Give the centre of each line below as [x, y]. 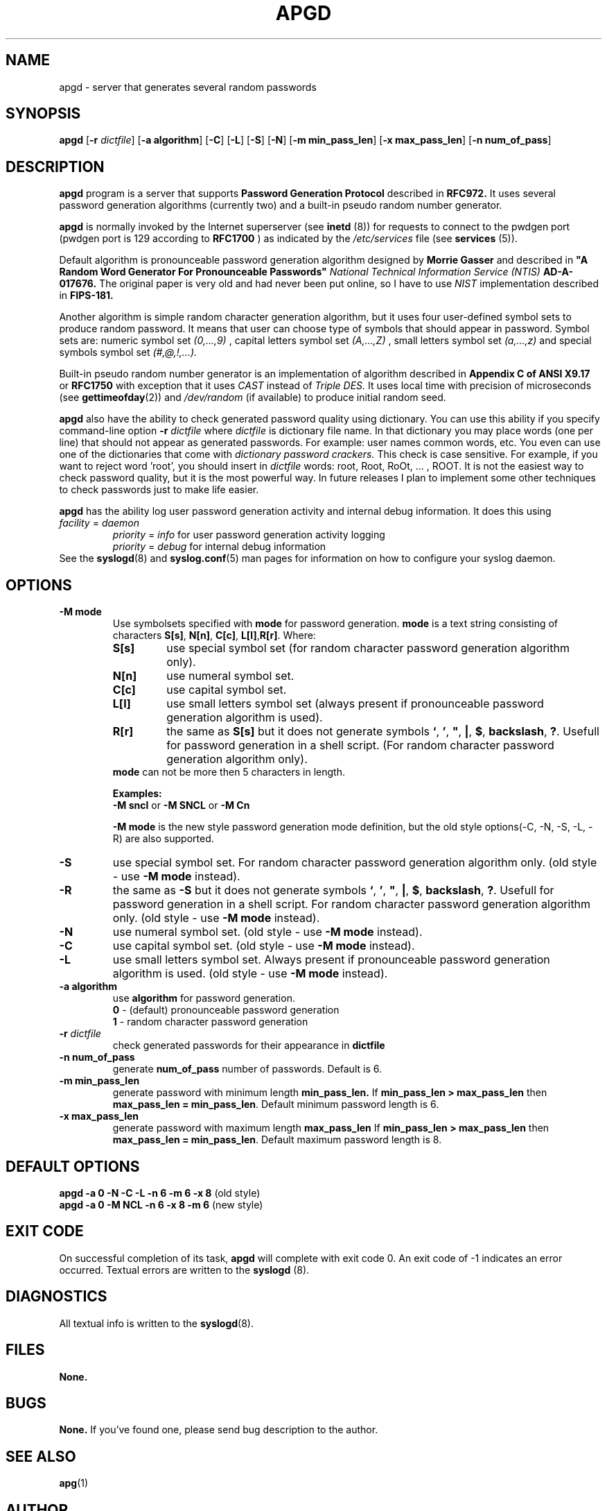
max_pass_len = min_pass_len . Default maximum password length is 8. [277, 1140]
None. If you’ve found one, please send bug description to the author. [219, 1430]
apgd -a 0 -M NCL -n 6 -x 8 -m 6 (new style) [161, 1204]
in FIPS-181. [86, 296]
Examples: [137, 794]
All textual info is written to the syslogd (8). [156, 1323]
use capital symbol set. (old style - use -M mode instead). [264, 946]
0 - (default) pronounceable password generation [226, 1010]
